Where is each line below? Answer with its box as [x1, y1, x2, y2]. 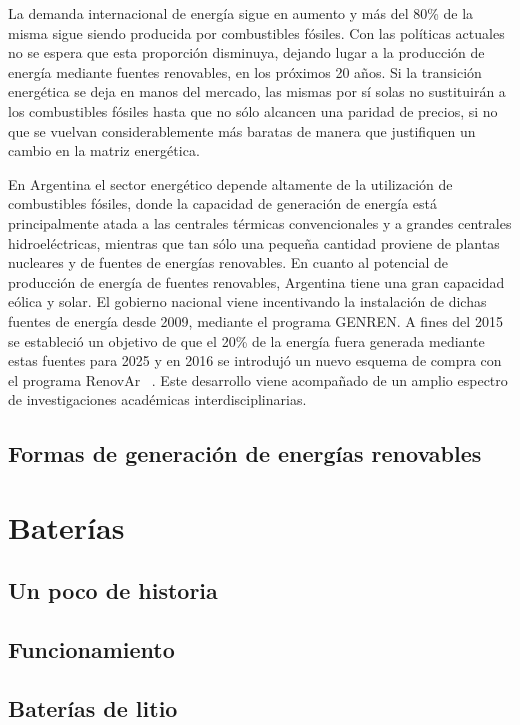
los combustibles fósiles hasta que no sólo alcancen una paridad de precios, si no [8, 100, 498, 121]
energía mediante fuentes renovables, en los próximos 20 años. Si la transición [8, 61, 482, 82]
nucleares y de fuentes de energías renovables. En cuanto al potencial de [8, 252, 449, 273]
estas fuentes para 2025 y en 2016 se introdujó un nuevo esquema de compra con [8, 350, 502, 371]
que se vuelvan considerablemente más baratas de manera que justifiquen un [8, 120, 476, 141]
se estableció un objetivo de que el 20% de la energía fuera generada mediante [8, 330, 485, 351]
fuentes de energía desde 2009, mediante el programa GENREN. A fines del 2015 [8, 310, 503, 331]
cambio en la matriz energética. [8, 140, 200, 161]
